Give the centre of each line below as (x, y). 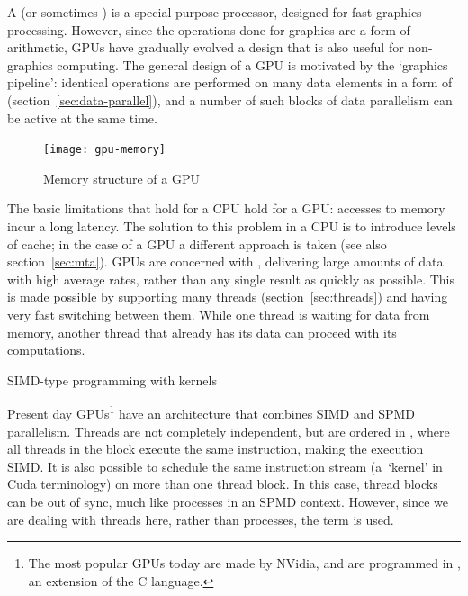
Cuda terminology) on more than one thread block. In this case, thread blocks (223, 484)
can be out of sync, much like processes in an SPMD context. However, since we (228, 501)
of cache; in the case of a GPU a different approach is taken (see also (197, 244)
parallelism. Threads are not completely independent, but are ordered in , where (229, 431)
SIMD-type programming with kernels (112, 379)
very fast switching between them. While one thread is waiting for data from (219, 314)
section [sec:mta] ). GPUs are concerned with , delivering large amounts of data (225, 262)
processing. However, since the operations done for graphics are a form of (209, 29)
